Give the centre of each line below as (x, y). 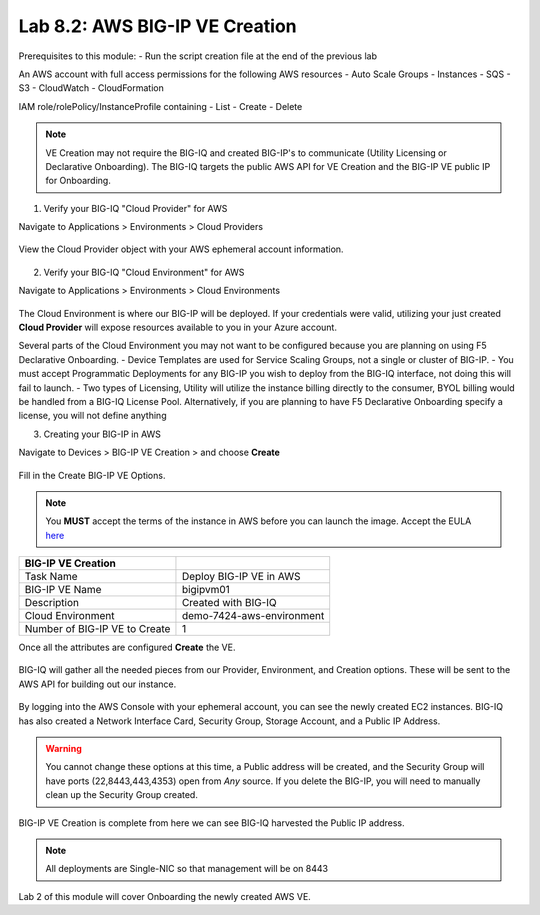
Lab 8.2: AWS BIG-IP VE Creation (157, 26)
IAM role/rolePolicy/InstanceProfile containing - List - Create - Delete (160, 106)
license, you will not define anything (92, 416)
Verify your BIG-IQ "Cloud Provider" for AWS (135, 208)
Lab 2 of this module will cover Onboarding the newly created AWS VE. (165, 896)
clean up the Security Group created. (122, 795)
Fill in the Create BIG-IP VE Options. (92, 475)
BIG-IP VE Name (63, 590)
